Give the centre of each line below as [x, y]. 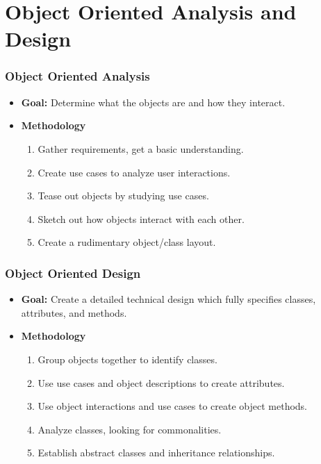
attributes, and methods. [74, 312]
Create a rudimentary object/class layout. [127, 242]
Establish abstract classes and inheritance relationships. [156, 453]
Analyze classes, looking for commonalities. [130, 429]
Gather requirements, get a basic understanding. [141, 148]
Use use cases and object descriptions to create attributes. [161, 382]
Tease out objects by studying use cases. [123, 196]
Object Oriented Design [73, 273]
